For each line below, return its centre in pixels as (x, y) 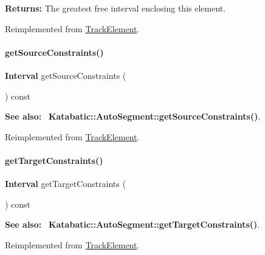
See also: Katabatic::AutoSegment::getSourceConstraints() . (133, 116)
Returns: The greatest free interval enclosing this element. (115, 8)
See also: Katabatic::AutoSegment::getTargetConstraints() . (132, 224)
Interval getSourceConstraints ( (66, 75)
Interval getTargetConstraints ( (65, 184)
